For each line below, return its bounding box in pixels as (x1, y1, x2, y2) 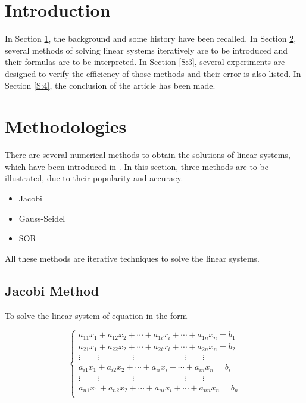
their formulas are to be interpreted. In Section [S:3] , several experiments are (5, 55, 285, 68)
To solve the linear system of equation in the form (5, 309, 188, 321)
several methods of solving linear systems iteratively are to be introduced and (5, 44, 288, 56)
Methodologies (5, 114, 127, 138)
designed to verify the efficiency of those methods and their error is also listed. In (5, 67, 301, 79)
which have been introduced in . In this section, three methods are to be (5, 160, 268, 172)
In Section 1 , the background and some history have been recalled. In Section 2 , (5, 32, 296, 45)
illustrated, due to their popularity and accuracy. (5, 172, 183, 184)
